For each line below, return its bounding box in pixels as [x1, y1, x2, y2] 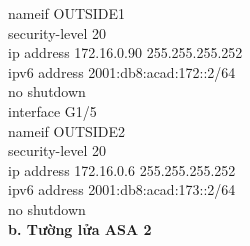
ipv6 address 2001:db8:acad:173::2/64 [8, 179, 236, 200]
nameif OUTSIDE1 [8, 3, 126, 23]
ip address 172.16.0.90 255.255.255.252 [8, 42, 243, 63]
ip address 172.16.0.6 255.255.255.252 [8, 159, 236, 180]
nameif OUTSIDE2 [8, 120, 126, 141]
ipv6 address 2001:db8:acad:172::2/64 [8, 61, 236, 82]
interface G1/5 [8, 100, 97, 121]
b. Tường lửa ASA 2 [8, 218, 152, 239]
